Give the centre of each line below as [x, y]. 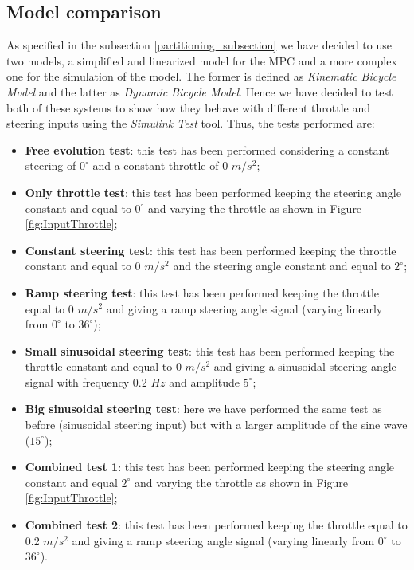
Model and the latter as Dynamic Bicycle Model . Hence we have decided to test [200, 91]
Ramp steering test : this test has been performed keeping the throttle [202, 292]
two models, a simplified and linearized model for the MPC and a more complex [202, 60]
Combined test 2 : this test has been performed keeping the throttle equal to [216, 525]
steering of [51, 165]
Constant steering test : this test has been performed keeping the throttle [211, 250]
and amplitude [204, 381]
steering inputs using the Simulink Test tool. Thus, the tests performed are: [191, 123]
